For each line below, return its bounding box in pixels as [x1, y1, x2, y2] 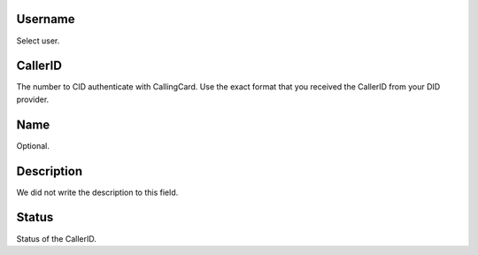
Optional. [16, 140, 50, 151]
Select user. [16, 35, 60, 46]
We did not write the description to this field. [16, 187, 179, 197]
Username [16, 12, 75, 27]
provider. [16, 94, 50, 104]
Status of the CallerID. [16, 233, 96, 243]
